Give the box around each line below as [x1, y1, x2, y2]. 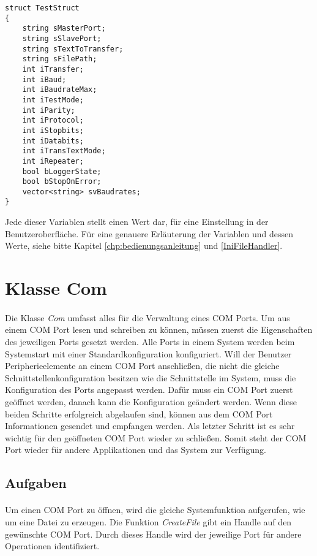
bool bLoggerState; [22, 167, 102, 176]
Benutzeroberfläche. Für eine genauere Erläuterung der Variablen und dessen [5, 227, 293, 240]
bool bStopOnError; [22, 177, 102, 186]
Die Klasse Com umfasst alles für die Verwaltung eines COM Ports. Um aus [5, 311, 290, 324]
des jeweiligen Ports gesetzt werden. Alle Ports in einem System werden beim [5, 335, 295, 348]
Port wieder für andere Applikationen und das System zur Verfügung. [5, 443, 266, 456]
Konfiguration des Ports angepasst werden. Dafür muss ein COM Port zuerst [5, 383, 293, 396]
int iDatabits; [22, 136, 84, 145]
